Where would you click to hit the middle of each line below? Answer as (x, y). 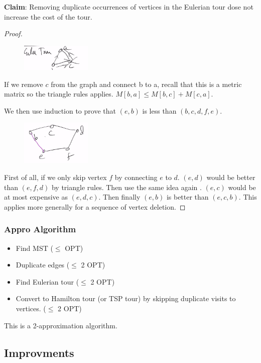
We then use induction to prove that (60, 110)
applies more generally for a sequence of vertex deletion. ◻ (95, 206)
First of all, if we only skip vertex (55, 177)
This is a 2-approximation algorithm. (61, 325)
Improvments (39, 352)
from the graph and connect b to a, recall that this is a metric (146, 84)
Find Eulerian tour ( (47, 281)
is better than (187, 197)
